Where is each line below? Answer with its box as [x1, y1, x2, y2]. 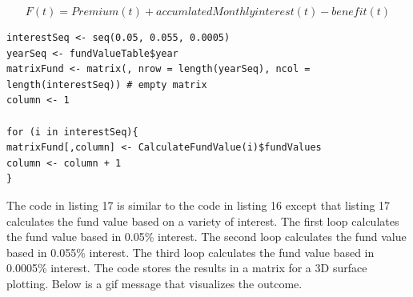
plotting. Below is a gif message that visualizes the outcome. [6, 275, 303, 291]
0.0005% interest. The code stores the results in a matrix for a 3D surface [6, 259, 367, 276]
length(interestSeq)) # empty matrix [6, 78, 207, 90]
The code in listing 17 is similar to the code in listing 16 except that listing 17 [6, 196, 391, 213]
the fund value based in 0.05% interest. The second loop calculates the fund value [6, 228, 407, 245]
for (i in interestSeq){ [6, 126, 138, 138]
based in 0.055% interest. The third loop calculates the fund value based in [6, 243, 375, 260]
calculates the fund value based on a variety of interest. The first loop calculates [6, 212, 399, 229]
